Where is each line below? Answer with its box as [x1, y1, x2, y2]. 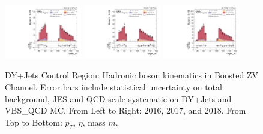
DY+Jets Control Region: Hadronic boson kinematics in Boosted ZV [5, 69, 258, 81]
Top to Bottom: [5, 115, 62, 128]
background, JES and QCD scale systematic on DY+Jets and [5, 92, 232, 105]
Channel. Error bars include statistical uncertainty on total [5, 81, 222, 93]
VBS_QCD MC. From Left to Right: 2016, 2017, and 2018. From [5, 104, 246, 117]
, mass [82, 115, 106, 128]
